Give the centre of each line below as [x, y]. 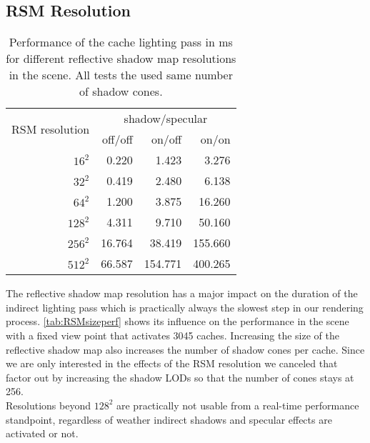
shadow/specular [166, 119]
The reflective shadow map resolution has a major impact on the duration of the [182, 293]
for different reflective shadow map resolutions [121, 59]
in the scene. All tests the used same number [121, 75]
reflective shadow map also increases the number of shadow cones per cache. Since [185, 349]
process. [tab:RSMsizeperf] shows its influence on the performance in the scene [177, 321]
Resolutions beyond [48, 405]
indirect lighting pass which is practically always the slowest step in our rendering [185, 307]
